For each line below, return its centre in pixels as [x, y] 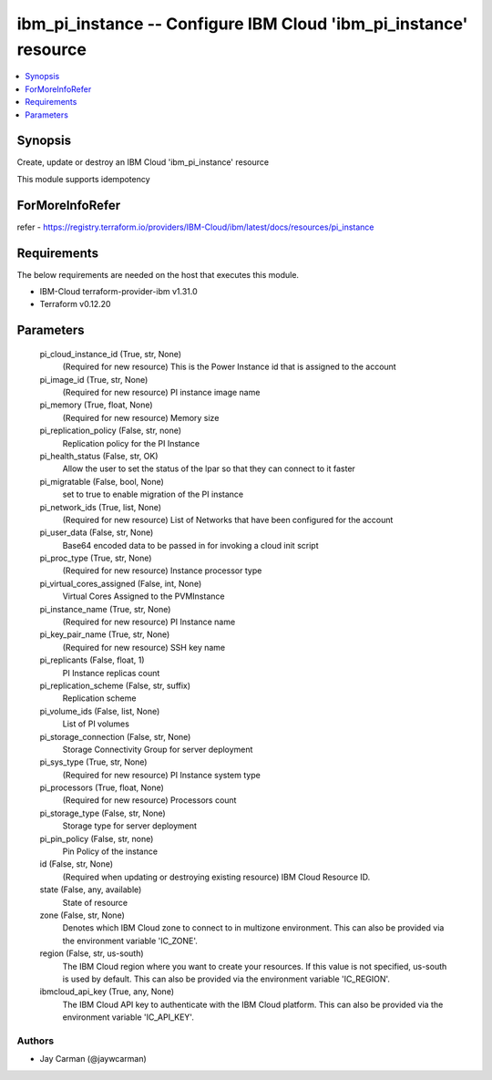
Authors [36, 1041]
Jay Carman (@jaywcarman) [93, 1059]
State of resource [95, 902]
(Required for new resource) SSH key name [144, 647]
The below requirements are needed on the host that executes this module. [158, 274]
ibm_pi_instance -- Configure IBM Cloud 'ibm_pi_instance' [242, 24]
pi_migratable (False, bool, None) [102, 481]
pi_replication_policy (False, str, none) [111, 431]
